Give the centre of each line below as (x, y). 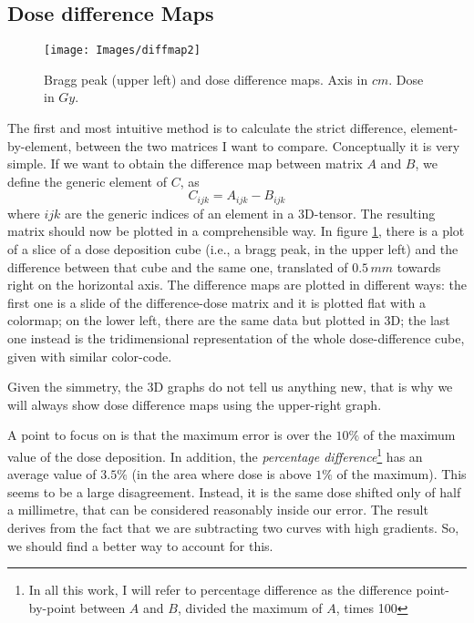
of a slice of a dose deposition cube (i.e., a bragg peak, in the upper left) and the (233, 249)
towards (419, 266)
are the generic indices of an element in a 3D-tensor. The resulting (250, 213)
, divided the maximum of (250, 607)
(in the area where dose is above (222, 474)
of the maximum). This (402, 474)
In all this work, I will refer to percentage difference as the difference (220, 590)
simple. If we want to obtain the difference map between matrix (185, 163)
